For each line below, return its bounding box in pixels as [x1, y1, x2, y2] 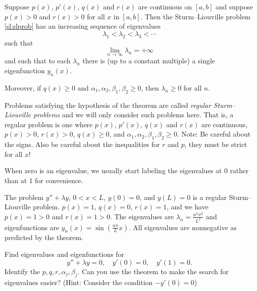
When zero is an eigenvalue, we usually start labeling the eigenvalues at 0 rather [4, 165, 249, 176]
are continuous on [138, 1, 192, 11]
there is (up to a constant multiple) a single [82, 55, 215, 66]
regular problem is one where [4, 119, 93, 129]
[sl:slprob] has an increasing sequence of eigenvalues [4, 21, 161, 31]
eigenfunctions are [4, 222, 60, 232]
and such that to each [4, 55, 71, 66]
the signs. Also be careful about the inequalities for [4, 139, 160, 149]
